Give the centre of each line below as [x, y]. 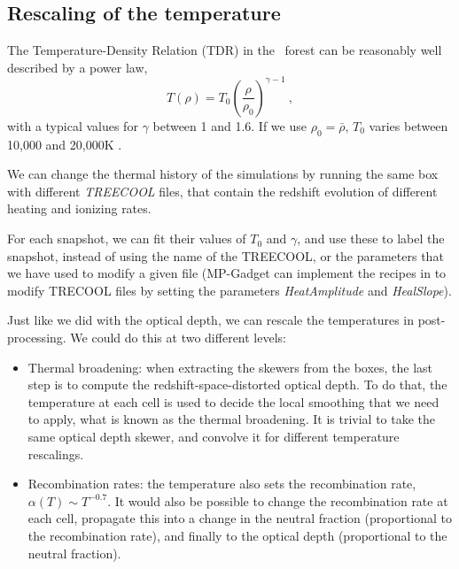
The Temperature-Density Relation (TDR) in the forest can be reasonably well [225, 50]
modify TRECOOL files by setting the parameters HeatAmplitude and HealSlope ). [229, 290]
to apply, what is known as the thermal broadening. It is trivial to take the [232, 419]
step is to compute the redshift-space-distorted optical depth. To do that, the [237, 384]
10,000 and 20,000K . [65, 144]
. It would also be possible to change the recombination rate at [278, 500]
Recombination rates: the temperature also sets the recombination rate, [222, 484]
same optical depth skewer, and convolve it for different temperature [214, 436]
